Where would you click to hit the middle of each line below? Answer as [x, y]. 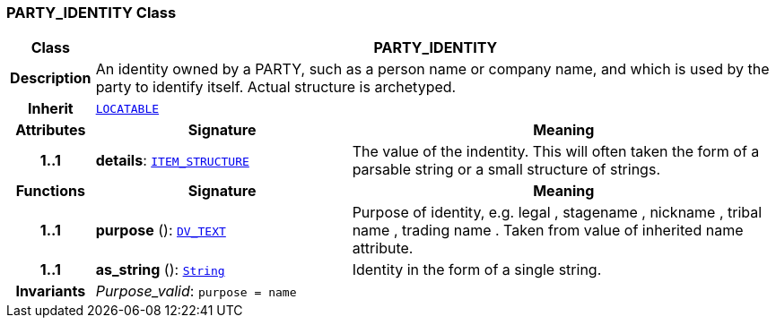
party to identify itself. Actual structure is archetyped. [276, 87]
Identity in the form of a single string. [477, 270]
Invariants [51, 291]
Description [51, 78]
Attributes [51, 130]
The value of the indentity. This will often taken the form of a [556, 152]
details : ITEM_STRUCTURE [172, 161]
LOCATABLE [127, 108]
